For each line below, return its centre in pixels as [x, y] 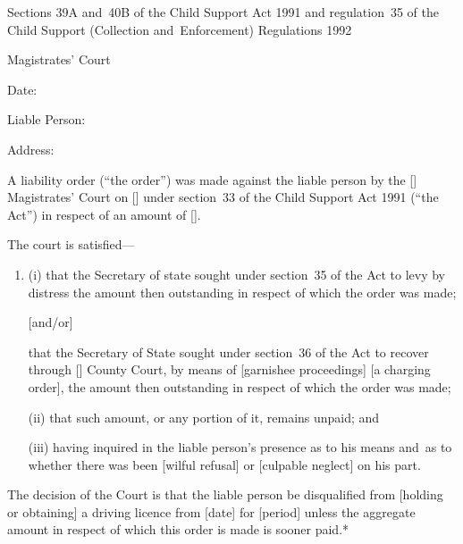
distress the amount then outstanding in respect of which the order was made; [242, 292]
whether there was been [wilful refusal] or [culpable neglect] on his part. [224, 464]
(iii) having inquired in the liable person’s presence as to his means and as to [240, 447]
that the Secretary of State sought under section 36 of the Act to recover [228, 352]
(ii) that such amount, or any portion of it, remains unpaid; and [204, 417]
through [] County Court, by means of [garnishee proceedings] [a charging [229, 369]
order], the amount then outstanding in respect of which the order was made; [240, 386]
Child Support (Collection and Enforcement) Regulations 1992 [180, 29]
